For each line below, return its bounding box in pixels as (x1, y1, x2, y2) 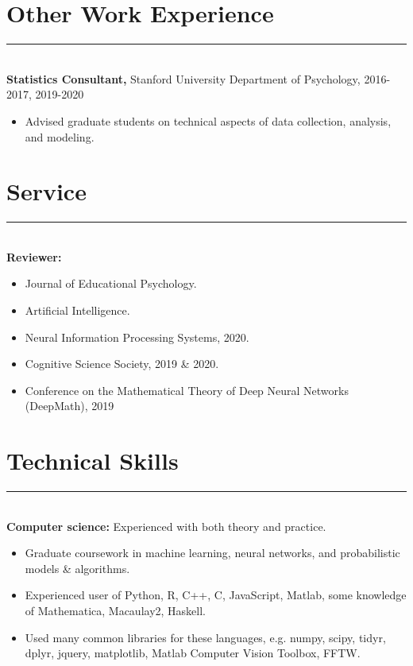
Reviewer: (6, 248, 62, 265)
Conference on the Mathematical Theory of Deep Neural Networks (25, 381, 349, 398)
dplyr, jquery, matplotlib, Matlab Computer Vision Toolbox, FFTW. (25, 645, 361, 661)
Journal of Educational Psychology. (25, 275, 197, 292)
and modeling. (25, 128, 95, 145)
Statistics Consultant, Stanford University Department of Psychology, (6, 70, 361, 87)
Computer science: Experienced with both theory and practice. (6, 517, 326, 534)
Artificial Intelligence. (25, 302, 130, 318)
